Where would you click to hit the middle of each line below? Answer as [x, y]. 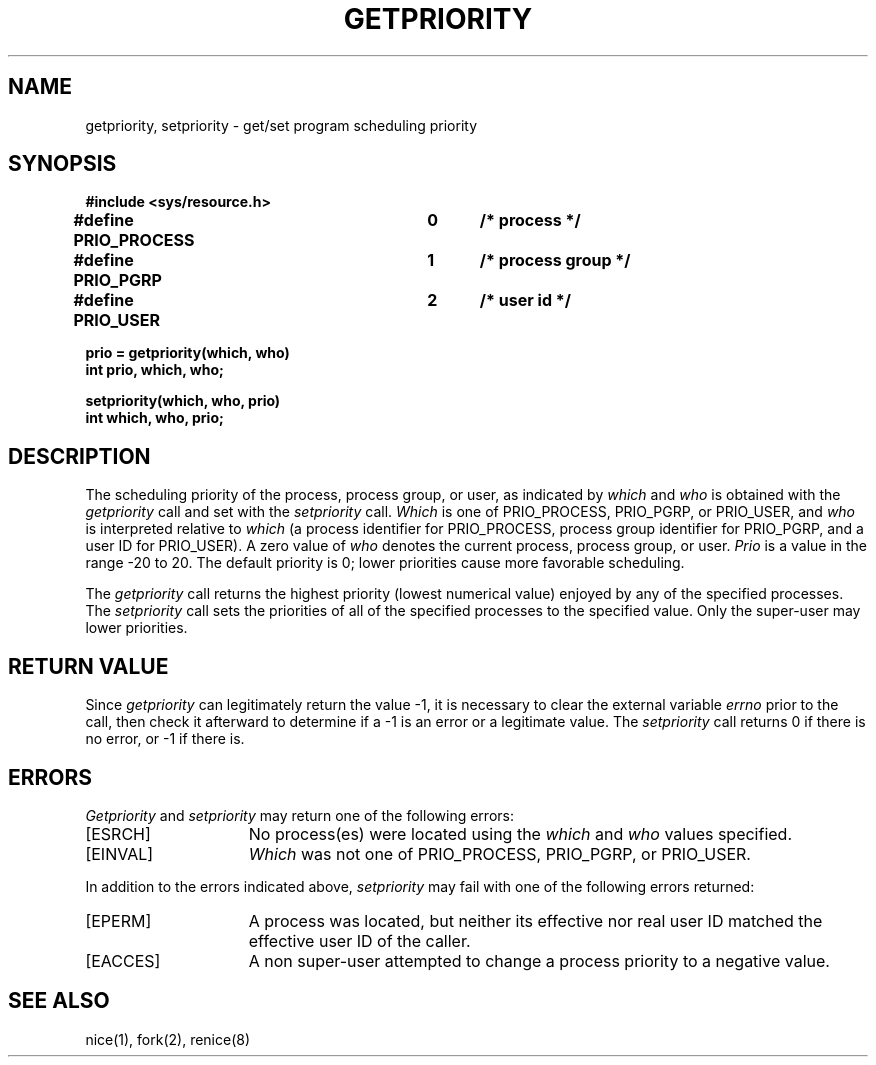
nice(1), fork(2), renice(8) [168, 1039]
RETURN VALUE [88, 666]
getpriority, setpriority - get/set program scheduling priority [281, 125]
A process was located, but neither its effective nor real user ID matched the [535, 920]
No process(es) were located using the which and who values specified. [520, 833]
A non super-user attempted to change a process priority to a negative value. [539, 960]
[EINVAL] [119, 853]
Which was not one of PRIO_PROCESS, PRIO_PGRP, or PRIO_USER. [499, 853]
